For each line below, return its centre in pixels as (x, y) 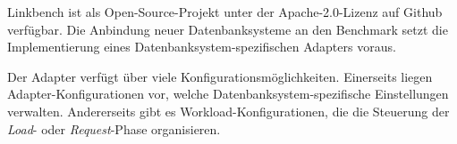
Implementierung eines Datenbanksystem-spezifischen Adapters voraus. (202, 47)
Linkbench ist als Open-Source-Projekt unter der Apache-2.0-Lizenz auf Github (225, 12)
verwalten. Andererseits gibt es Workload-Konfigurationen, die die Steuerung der (228, 111)
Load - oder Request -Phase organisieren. (114, 128)
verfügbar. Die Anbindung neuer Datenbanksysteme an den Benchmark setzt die (228, 29)
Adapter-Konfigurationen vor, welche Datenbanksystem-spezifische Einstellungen (228, 94)
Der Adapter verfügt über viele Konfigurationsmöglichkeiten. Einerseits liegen (220, 76)
